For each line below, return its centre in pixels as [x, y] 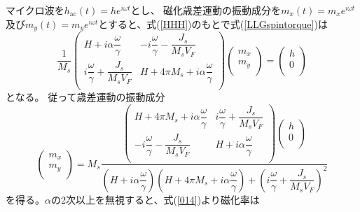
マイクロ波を [35, 10]
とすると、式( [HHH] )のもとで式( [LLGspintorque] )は [213, 23]
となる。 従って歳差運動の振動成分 [85, 97]
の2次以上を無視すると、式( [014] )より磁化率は [155, 199]
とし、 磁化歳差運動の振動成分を [206, 10]
